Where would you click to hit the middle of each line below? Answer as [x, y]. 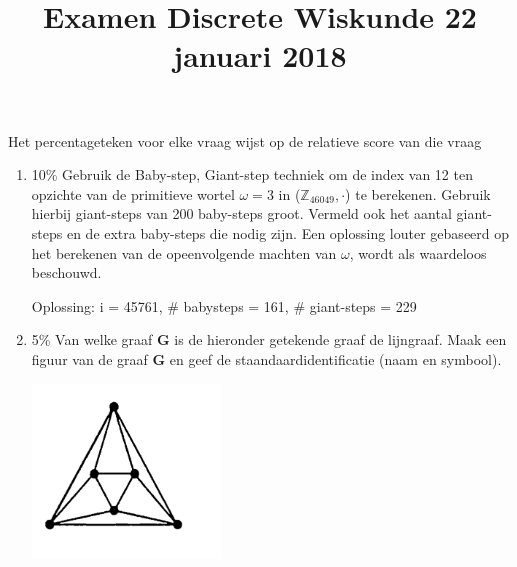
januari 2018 [260, 55]
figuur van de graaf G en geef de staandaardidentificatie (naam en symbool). [266, 358]
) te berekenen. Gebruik [418, 193]
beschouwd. [66, 272]
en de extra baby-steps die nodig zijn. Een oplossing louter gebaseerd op [288, 232]
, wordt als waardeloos [418, 252]
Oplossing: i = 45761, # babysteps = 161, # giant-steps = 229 [224, 305]
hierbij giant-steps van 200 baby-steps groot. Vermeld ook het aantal [241, 213]
